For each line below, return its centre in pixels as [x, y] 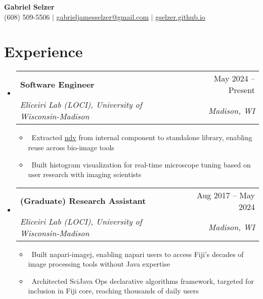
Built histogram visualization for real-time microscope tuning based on [141, 164]
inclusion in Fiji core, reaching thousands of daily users [113, 291]
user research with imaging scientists [85, 174]
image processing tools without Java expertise [99, 264]
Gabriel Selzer [29, 7]
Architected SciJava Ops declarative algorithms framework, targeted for [143, 281]
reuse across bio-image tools [71, 147]
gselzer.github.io [180, 16]
